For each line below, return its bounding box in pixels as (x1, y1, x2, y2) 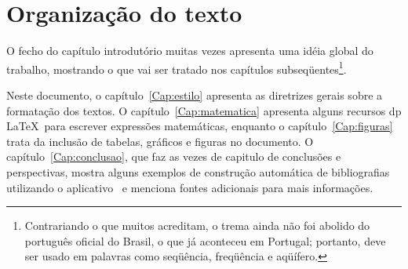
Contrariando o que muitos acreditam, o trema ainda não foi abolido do (24, 217, 370, 234)
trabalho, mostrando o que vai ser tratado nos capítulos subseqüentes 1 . (6, 58, 347, 77)
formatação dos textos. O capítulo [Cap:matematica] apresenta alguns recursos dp (6, 102, 402, 118)
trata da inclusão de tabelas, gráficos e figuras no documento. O (6, 133, 314, 149)
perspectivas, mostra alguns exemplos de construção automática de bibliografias (6, 163, 390, 180)
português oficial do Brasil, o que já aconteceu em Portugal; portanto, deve (24, 232, 386, 249)
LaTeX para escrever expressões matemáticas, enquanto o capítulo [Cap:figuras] (6, 118, 393, 134)
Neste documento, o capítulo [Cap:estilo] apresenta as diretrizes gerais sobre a (6, 86, 383, 103)
